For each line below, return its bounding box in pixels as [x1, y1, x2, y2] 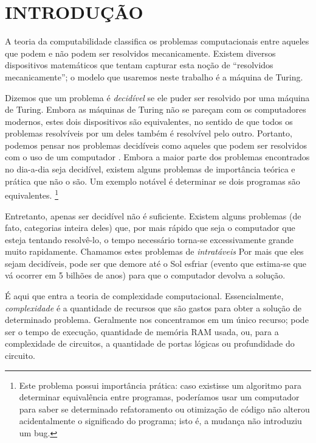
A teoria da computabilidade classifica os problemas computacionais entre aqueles [5, 35, 309, 48]
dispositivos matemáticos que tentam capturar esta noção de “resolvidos [5, 58, 273, 71]
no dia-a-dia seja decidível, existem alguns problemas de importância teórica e [5, 163, 295, 175]
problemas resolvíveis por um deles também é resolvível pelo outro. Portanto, [5, 127, 292, 140]
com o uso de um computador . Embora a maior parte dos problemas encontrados [5, 151, 310, 163]
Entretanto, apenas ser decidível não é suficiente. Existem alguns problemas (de [5, 209, 301, 222]
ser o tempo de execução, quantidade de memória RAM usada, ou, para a [5, 325, 279, 338]
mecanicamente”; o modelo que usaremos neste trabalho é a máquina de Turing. [5, 70, 303, 83]
